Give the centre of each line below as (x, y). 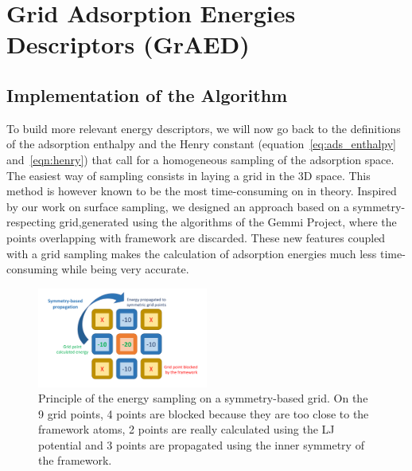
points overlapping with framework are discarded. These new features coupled (196, 237)
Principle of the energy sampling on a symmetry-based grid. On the (203, 398)
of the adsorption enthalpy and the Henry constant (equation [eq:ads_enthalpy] (201, 144)
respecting (31, 222)
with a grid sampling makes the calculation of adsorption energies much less (192, 253)
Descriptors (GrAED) (128, 44)
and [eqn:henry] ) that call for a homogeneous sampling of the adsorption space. (200, 159)
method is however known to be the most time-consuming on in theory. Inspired (202, 191)
